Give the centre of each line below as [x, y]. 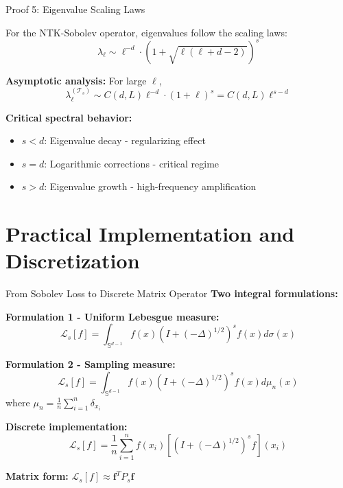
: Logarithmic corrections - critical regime [132, 163]
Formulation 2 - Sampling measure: [91, 364]
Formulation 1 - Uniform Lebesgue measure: [113, 316]
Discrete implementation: [67, 427]
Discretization [73, 260]
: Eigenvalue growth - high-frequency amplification [150, 186]
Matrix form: [37, 476]
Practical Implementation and [150, 234]
